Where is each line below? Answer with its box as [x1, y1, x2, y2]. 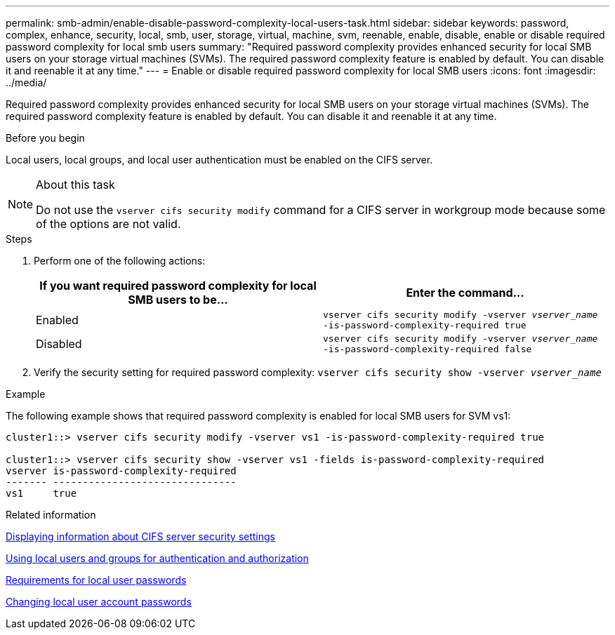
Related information [6, 509, 96, 521]
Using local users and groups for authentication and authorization [6, 552, 309, 564]
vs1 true [6, 488, 77, 499]
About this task [36, 178, 115, 192]
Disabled [36, 337, 82, 351]
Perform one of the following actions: [34, 255, 206, 267]
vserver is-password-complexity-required [6, 465, 237, 476]
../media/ [6, 76, 47, 88]
